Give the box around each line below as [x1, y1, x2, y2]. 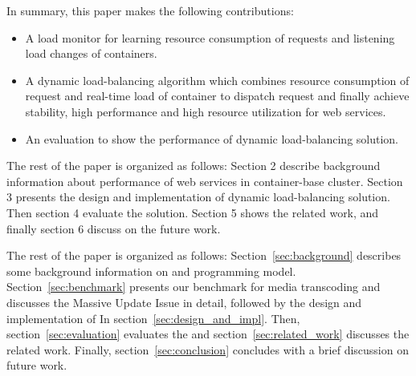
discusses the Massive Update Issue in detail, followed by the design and [6, 293, 362, 310]
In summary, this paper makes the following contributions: [6, 2, 294, 18]
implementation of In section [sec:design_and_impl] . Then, [6, 309, 300, 326]
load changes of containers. [25, 45, 157, 62]
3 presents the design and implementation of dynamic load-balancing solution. [6, 188, 390, 205]
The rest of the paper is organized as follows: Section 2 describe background [6, 157, 381, 174]
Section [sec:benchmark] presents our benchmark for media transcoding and [6, 278, 381, 295]
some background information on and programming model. [6, 262, 296, 279]
